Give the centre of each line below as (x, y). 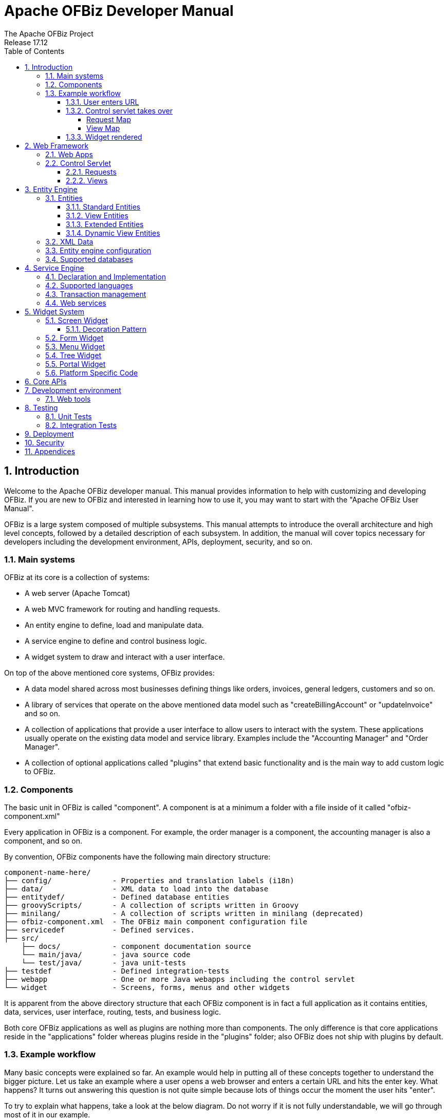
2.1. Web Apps (69, 154)
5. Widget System (55, 311)
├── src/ (22, 938)
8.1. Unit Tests (69, 416)
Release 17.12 (26, 42)
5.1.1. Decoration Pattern (106, 329)
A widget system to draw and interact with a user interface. (125, 657)
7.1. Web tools (68, 399)
